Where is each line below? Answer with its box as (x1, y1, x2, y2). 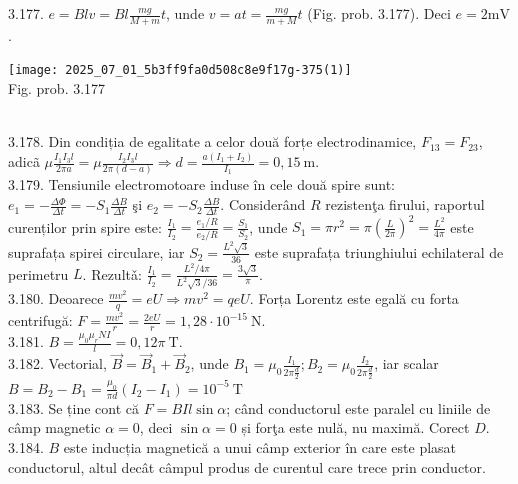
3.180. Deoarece (8, 288, 104, 309)
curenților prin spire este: (8, 216, 162, 237)
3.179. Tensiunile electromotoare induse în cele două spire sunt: (8, 174, 395, 195)
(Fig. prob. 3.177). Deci (307, 3, 451, 23)
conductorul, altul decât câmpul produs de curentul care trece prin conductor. (8, 456, 486, 477)
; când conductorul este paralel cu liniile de (226, 397, 491, 418)
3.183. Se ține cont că (8, 397, 140, 418)
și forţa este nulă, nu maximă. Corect (241, 417, 470, 438)
